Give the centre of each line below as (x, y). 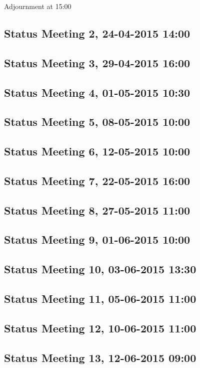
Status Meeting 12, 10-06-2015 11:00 (100, 328)
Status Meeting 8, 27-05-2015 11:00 (97, 210)
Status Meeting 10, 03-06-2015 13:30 (100, 269)
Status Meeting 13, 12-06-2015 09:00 (100, 357)
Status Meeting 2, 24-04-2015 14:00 (97, 33)
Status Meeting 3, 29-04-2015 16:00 (97, 62)
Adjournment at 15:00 (38, 6)
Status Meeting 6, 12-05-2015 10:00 (97, 151)
